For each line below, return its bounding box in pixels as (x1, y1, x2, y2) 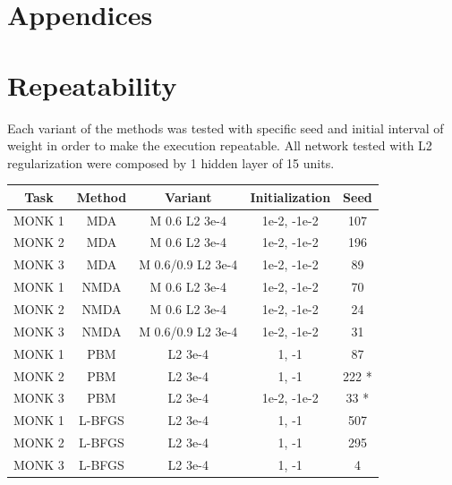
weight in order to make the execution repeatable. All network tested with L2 (7, 136, 432, 155)
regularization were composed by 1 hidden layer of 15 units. (7, 153, 335, 172)
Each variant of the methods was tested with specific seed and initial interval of (7, 118, 444, 137)
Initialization (250, 187, 331, 206)
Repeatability (7, 66, 177, 103)
